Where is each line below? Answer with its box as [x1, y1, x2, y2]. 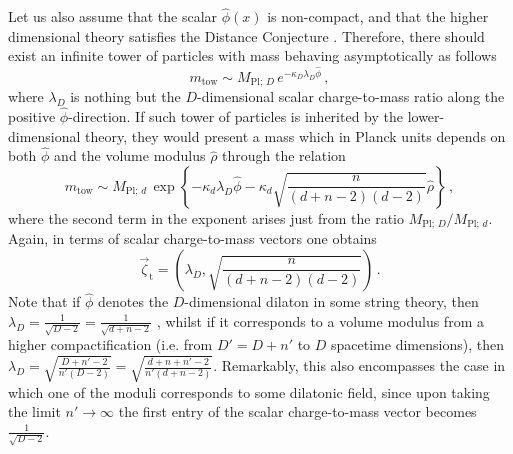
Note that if [8, 291, 81, 312]
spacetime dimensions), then [331, 334, 504, 355]
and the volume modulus [54, 145, 206, 166]
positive [8, 105, 56, 126]
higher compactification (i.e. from [8, 334, 213, 355]
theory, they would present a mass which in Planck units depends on [85, 125, 506, 146]
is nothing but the [70, 86, 181, 107]
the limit [8, 401, 61, 422]
